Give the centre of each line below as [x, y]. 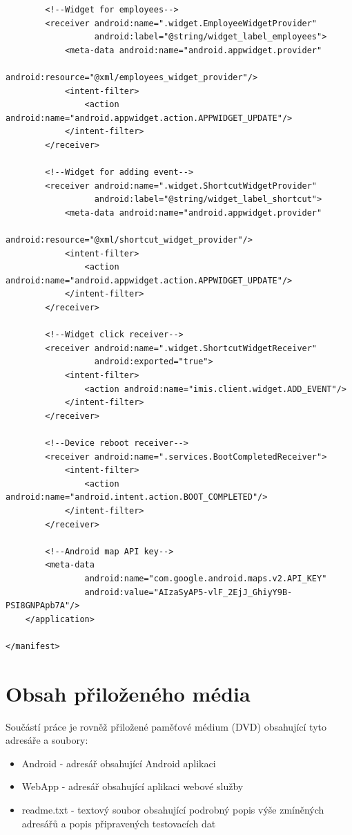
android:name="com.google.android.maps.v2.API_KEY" [206, 578]
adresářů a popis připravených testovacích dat [119, 823]
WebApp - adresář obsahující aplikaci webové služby [133, 786]
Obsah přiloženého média [128, 693]
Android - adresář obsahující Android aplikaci [119, 763]
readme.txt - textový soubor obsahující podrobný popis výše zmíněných [173, 809]
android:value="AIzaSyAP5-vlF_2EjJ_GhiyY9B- [188, 592]
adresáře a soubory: [47, 740]
